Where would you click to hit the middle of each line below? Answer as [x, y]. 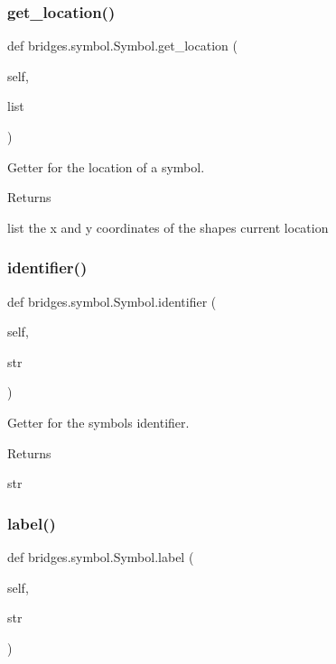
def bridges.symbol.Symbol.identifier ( [112, 301]
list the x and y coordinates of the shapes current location [168, 227]
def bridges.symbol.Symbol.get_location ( [122, 46]
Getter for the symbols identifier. [98, 422]
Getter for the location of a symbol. [106, 166]
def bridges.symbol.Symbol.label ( [101, 556]
